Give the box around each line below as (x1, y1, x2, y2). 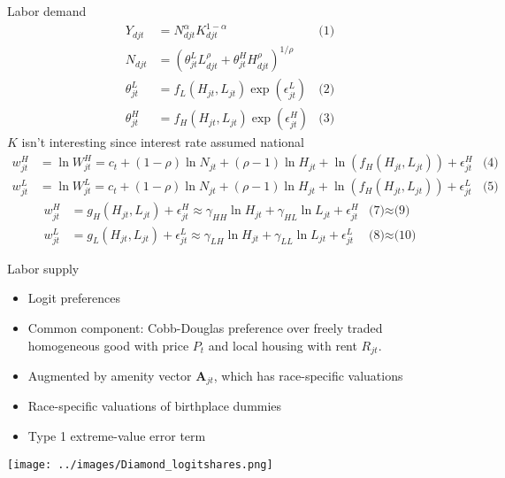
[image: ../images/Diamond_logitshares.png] (7, 458, 273, 471)
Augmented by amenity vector (27, 366, 192, 385)
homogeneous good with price (27, 335, 189, 354)
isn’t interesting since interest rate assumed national (21, 133, 305, 151)
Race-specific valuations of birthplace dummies (27, 397, 282, 415)
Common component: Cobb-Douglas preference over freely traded (27, 318, 383, 336)
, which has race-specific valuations (213, 366, 403, 385)
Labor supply (7, 258, 80, 277)
